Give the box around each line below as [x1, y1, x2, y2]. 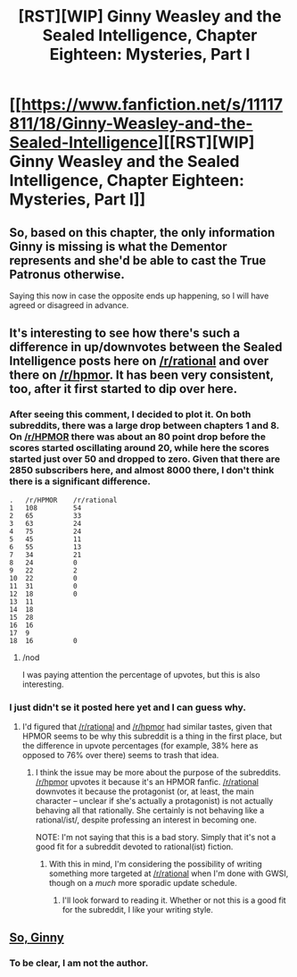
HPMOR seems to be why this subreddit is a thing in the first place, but [21, 731, 283, 741]
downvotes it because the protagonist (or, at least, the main [35, 786, 254, 797]
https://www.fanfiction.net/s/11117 [21, 95, 284, 115]
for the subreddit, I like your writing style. [62, 904, 214, 914]
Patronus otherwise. [9, 266, 125, 282]
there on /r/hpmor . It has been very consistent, [9, 368, 274, 383]
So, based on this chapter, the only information [9, 225, 276, 240]
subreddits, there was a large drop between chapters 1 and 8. [9, 420, 279, 432]
